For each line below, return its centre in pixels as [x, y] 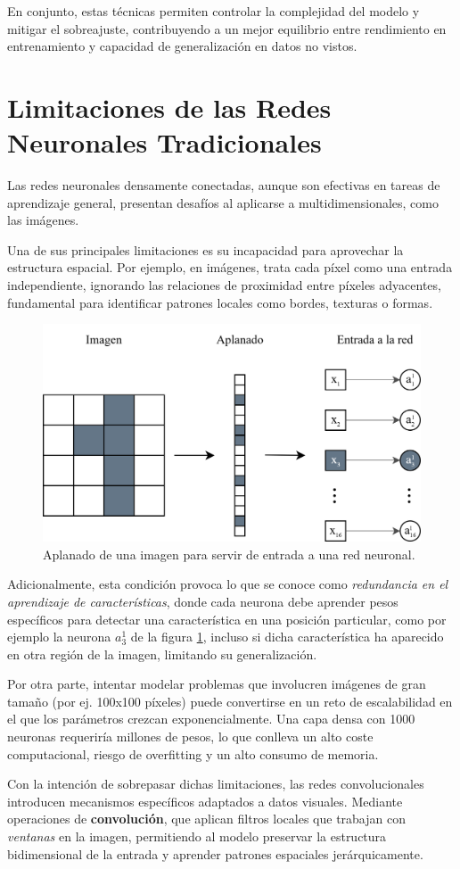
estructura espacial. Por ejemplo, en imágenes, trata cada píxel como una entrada [230, 267]
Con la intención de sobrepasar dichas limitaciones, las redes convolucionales [216, 784]
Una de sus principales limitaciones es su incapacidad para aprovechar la [205, 249]
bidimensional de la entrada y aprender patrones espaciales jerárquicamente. [215, 853]
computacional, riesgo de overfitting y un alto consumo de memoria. [193, 753]
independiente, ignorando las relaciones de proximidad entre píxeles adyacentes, [224, 285]
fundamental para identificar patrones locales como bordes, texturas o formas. [220, 302]
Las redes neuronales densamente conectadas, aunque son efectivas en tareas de [224, 185]
